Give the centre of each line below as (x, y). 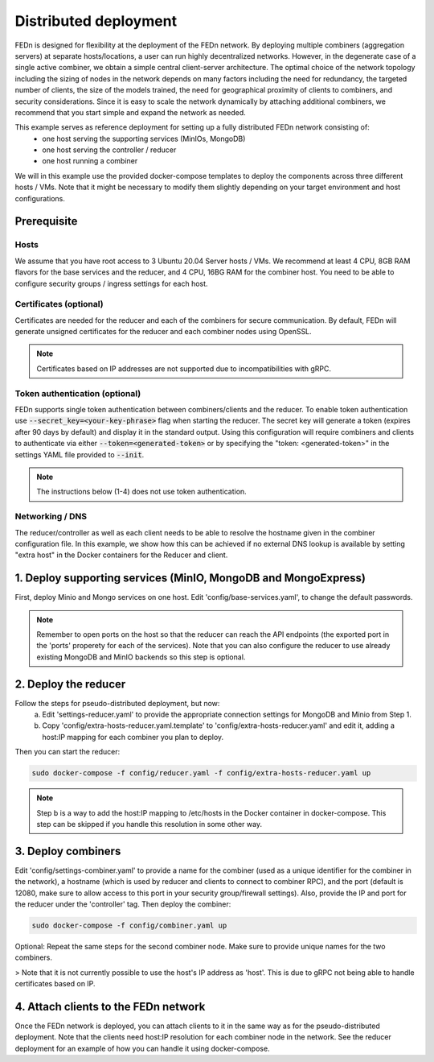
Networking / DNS (51, 517)
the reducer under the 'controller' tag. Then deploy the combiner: (123, 904)
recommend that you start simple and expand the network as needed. (131, 112)
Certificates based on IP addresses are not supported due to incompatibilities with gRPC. (184, 368)
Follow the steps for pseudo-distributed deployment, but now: (117, 703)
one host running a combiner (90, 161)
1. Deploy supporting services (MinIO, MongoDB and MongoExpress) (190, 579)
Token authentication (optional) (78, 393)
